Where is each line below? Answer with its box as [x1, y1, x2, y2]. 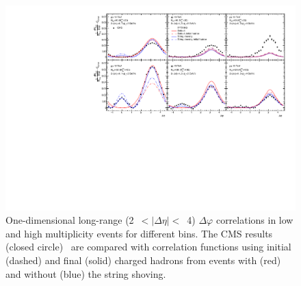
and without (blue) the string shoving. [5, 266, 166, 281]
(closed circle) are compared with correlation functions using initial [5, 239, 291, 254]
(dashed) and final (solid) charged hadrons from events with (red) [5, 253, 281, 268]
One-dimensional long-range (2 [5, 213, 134, 227]
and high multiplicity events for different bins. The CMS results [5, 226, 273, 240]
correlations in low [215, 213, 293, 227]
